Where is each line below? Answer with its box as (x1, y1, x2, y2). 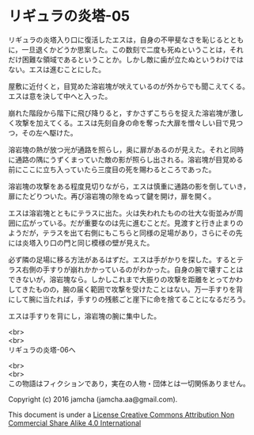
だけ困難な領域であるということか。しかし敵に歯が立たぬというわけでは (8, 55, 244, 64)
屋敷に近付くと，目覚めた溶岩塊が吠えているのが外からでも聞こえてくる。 (8, 81, 249, 91)
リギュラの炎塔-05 (8, 7, 131, 25)
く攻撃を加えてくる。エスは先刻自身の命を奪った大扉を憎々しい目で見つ (8, 118, 244, 128)
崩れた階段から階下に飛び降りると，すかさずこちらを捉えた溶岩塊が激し (8, 108, 244, 117)
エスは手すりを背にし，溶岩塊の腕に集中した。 (8, 311, 161, 321)
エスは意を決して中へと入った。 (8, 91, 112, 101)
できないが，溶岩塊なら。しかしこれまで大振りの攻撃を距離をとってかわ (8, 274, 244, 284)
